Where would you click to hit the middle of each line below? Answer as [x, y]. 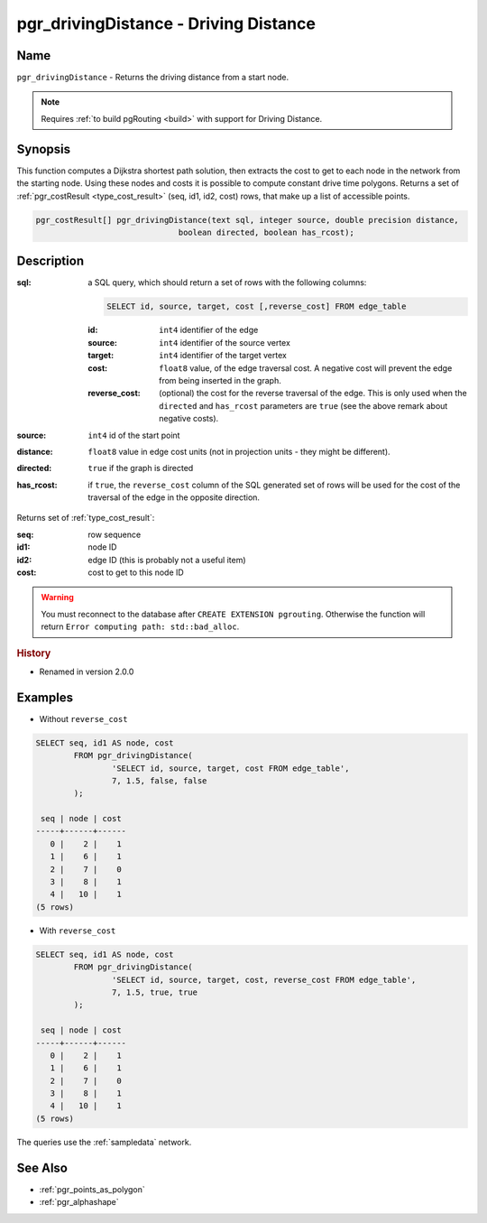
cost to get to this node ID [136, 572]
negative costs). [189, 419]
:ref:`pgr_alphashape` [79, 1202]
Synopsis [44, 149]
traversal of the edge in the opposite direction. [174, 497]
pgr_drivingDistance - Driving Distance [166, 23]
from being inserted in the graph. [220, 380]
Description [51, 261]
